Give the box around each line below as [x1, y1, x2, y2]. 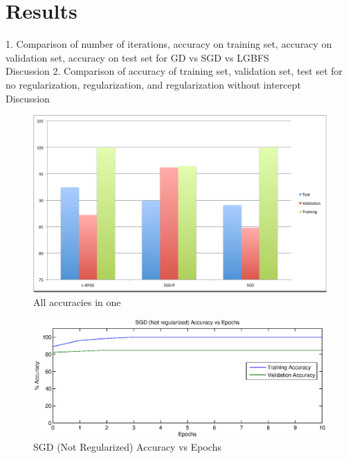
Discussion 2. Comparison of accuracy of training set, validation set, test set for [6, 64, 343, 78]
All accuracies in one [33, 294, 121, 309]
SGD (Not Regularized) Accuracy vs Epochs [33, 440, 221, 454]
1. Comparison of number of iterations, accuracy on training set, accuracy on [6, 37, 332, 51]
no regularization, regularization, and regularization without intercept [6, 77, 301, 91]
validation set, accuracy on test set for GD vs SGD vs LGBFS [6, 50, 269, 64]
